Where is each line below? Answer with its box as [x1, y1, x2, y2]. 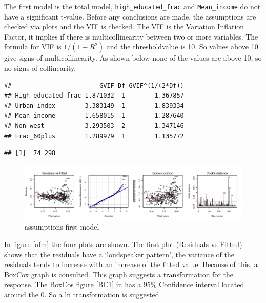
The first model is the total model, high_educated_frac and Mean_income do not [4, 1, 261, 11]
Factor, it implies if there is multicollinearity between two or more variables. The [4, 31, 258, 42]
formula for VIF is [4, 41, 62, 52]
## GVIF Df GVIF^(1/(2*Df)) [4, 82, 184, 89]
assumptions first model [25, 221, 99, 232]
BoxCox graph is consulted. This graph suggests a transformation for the [4, 269, 233, 279]
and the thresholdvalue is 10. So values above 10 [106, 41, 258, 52]
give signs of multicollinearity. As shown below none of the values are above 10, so [4, 52, 262, 63]
